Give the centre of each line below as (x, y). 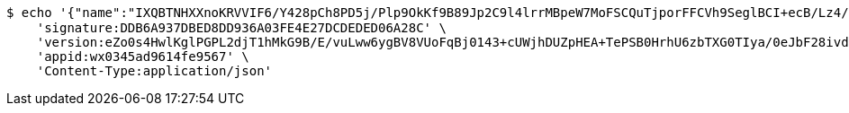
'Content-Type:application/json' (154, 71)
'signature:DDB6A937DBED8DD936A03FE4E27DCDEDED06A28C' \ (241, 28)
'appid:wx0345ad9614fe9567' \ (143, 56)
